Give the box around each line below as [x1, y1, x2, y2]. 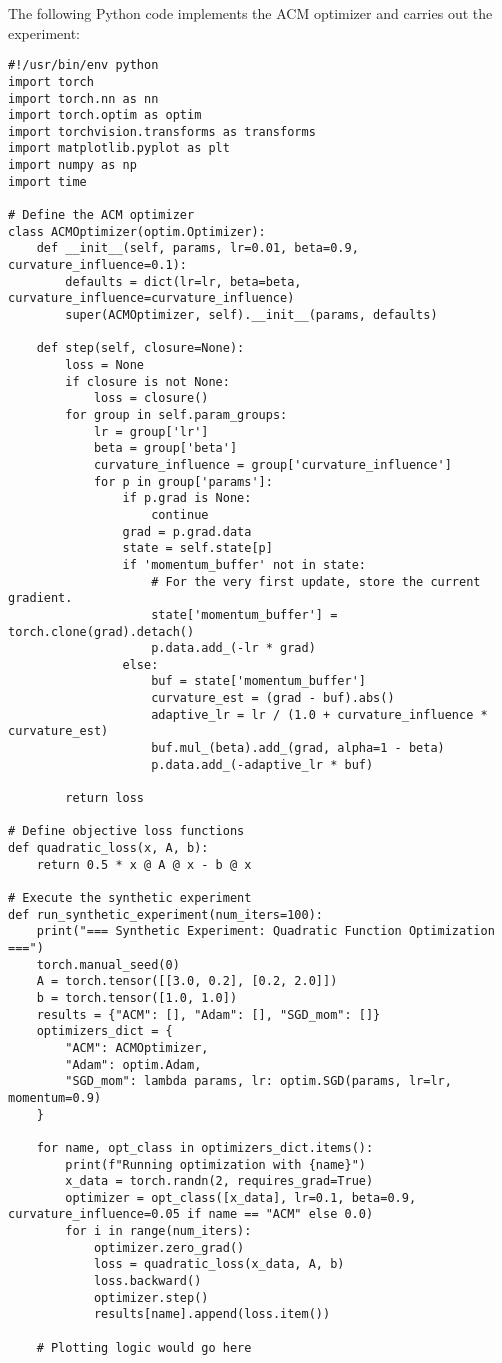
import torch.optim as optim [8, 108, 202, 123]
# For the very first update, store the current [151, 574, 481, 589]
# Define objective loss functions [8, 824, 245, 839]
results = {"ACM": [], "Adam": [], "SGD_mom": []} [36, 1007, 381, 1022]
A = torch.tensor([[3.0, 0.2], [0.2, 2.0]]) [36, 974, 338, 989]
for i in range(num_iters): [65, 1224, 252, 1239]
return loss [65, 791, 145, 806]
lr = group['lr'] [93, 424, 209, 439]
